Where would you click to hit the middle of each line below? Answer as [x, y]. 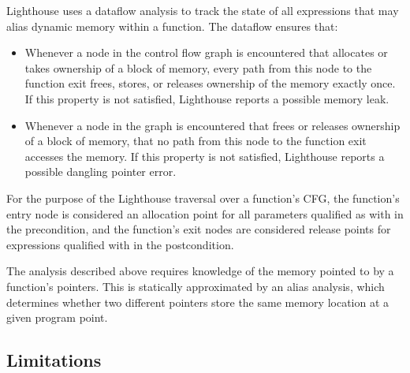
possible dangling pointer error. [101, 172]
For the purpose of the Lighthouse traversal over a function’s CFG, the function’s [203, 198]
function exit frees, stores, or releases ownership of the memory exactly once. [210, 83]
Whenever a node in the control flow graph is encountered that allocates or [206, 52]
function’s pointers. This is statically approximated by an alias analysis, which [196, 286]
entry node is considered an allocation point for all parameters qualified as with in [205, 213]
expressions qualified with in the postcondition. [120, 244]
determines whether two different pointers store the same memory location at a [198, 302]
